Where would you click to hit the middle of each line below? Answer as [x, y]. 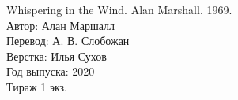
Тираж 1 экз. [37, 86]
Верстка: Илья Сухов [57, 56]
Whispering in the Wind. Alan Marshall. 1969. [119, 9]
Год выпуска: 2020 [51, 71]
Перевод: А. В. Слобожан [68, 41]
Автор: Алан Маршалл [61, 25]
